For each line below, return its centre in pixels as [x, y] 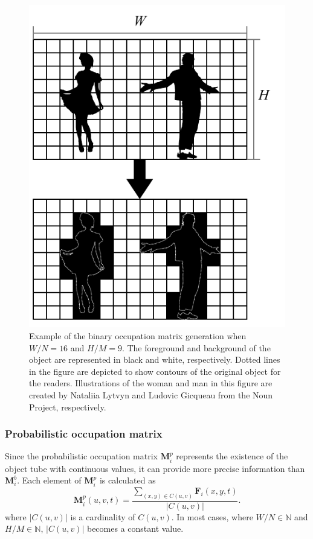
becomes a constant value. [135, 528]
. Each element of [49, 480]
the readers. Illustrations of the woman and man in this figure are [151, 383]
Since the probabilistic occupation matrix [81, 456]
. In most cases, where [212, 516]
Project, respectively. [68, 407]
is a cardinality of [103, 516]
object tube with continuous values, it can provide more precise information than [155, 468]
